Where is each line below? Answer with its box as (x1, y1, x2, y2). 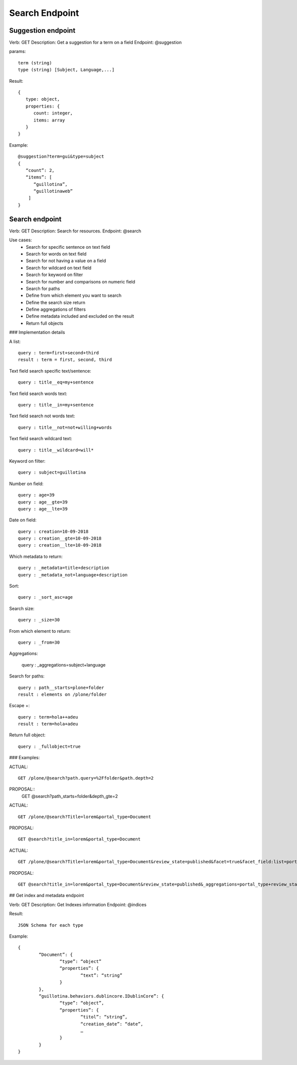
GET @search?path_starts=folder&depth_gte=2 (21, 793, 118, 799)
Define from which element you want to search (26, 292, 122, 298)
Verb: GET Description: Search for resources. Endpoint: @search (9, 228, 142, 234)
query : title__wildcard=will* (18, 447, 94, 453)
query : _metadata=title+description (18, 565, 110, 571)
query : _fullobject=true (18, 743, 81, 749)
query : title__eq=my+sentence (18, 380, 94, 385)
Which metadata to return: (9, 553, 63, 560)
